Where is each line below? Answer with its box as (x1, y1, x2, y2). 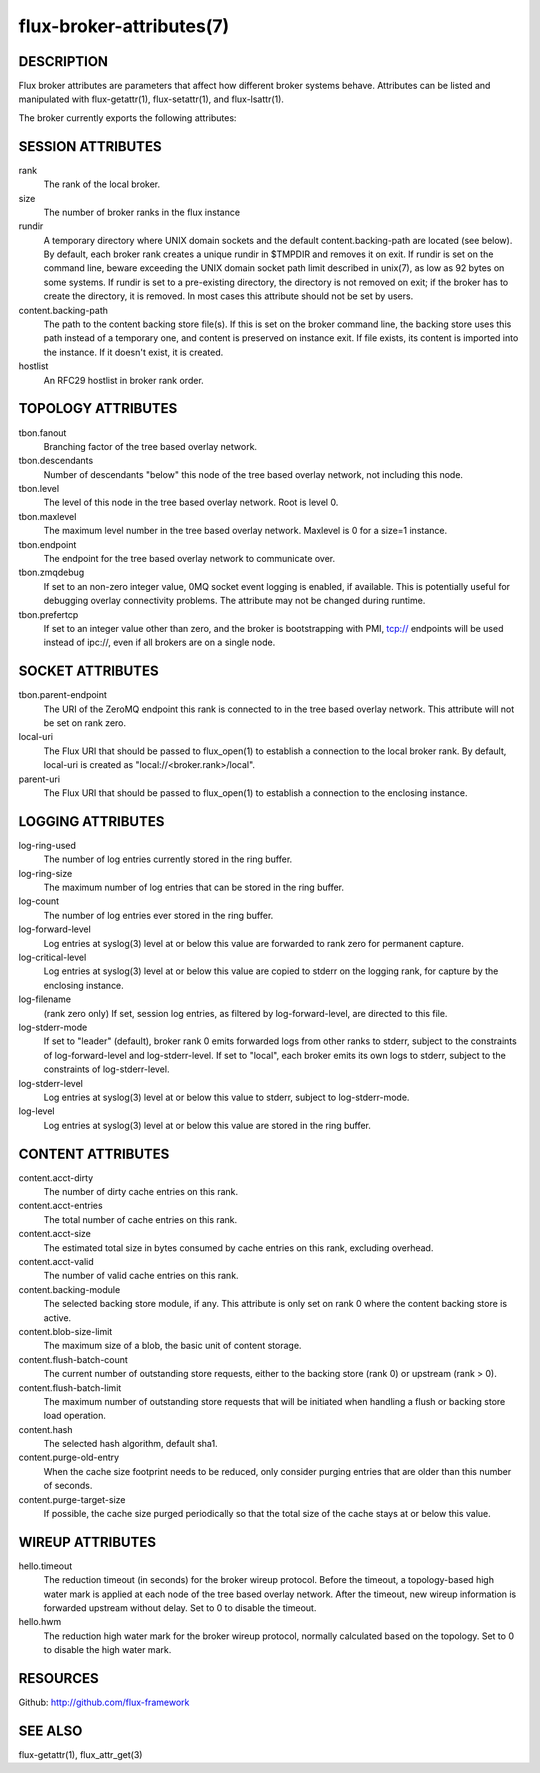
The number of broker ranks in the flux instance (43, 206, 240, 218)
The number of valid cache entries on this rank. (43, 1270, 239, 1282)
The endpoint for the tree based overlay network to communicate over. (43, 553, 336, 565)
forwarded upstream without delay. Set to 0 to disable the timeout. (43, 1602, 317, 1614)
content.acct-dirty (18, 1171, 94, 1184)
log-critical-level (18, 951, 87, 964)
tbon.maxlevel (18, 510, 77, 522)
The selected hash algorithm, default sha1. (43, 1438, 219, 1450)
